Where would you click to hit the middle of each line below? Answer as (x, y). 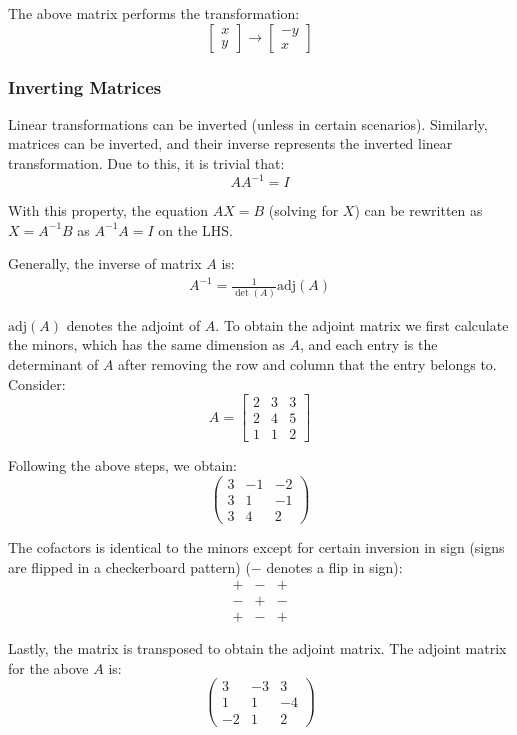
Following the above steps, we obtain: (123, 465)
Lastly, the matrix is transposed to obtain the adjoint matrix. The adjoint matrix (257, 648)
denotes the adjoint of (133, 324)
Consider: (37, 383)
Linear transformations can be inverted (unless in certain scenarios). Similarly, (248, 123)
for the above (48, 667)
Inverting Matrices (85, 86)
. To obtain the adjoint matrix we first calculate (362, 324)
